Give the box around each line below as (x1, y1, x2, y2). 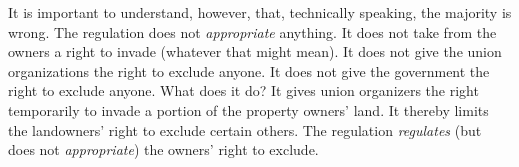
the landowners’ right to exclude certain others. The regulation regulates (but (8, 119, 482, 140)
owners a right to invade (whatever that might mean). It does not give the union (8, 41, 502, 62)
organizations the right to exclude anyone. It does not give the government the (8, 60, 490, 81)
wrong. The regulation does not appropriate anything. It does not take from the (8, 21, 497, 42)
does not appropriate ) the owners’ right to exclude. (8, 139, 319, 160)
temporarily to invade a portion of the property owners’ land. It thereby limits (8, 99, 489, 120)
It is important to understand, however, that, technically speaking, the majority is (8, 2, 512, 22)
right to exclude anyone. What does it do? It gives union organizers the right (8, 80, 479, 101)
